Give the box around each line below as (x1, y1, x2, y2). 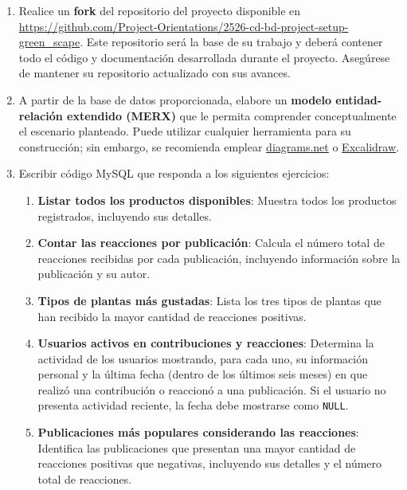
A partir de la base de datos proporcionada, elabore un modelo (18, 91, 331, 108)
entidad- (335, 91, 382, 108)
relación (18, 107, 63, 123)
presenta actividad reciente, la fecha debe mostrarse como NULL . (37, 397, 349, 414)
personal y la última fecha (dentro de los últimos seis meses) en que (37, 366, 368, 382)
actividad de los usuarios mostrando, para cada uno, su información (37, 350, 368, 367)
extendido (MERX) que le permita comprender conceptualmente (67, 107, 397, 123)
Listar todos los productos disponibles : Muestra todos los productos (37, 191, 397, 208)
